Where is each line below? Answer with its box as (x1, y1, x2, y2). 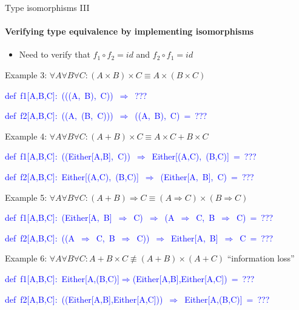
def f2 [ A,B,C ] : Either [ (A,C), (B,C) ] (5, 170, 139, 183)
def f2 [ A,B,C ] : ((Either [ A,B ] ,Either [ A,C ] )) (5, 292, 163, 305)
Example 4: (5, 129, 47, 142)
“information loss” (227, 252, 295, 265)
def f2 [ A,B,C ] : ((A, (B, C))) (5, 109, 113, 122)
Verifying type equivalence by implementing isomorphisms (5, 25, 254, 38)
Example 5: (5, 190, 47, 203)
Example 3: (5, 68, 47, 81)
